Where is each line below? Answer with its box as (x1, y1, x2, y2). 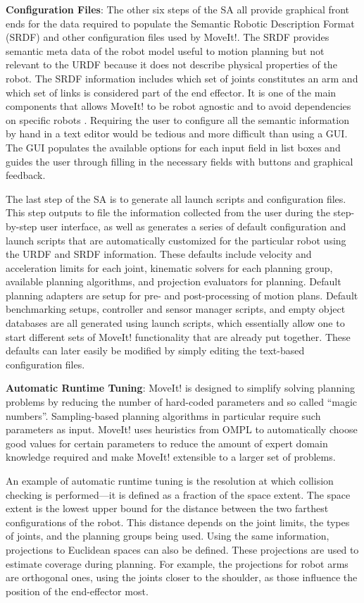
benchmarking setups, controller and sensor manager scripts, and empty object (6, 301, 346, 316)
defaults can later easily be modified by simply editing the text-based (6, 343, 305, 358)
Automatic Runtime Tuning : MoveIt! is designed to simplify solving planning (6, 380, 355, 395)
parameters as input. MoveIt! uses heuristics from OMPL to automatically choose (6, 422, 358, 437)
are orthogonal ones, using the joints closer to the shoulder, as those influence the (6, 570, 358, 585)
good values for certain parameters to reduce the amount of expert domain (6, 435, 328, 450)
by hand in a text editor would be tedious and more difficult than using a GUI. (6, 126, 348, 141)
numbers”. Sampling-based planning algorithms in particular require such (6, 408, 321, 423)
